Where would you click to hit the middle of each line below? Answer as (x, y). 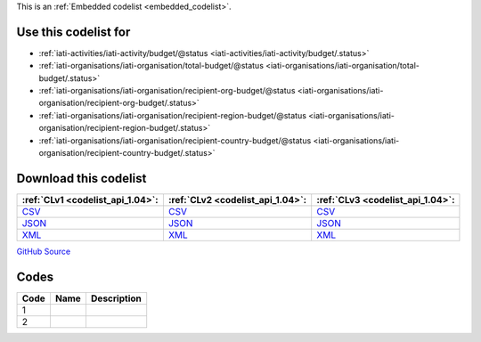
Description (116, 298)
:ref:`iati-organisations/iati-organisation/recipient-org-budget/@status (167, 91)
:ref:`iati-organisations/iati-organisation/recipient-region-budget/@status (173, 115)
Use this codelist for (73, 32)
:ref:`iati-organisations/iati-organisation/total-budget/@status (151, 66)
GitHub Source (44, 251)
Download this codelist (82, 178)
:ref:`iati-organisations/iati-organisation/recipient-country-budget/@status (175, 140)
